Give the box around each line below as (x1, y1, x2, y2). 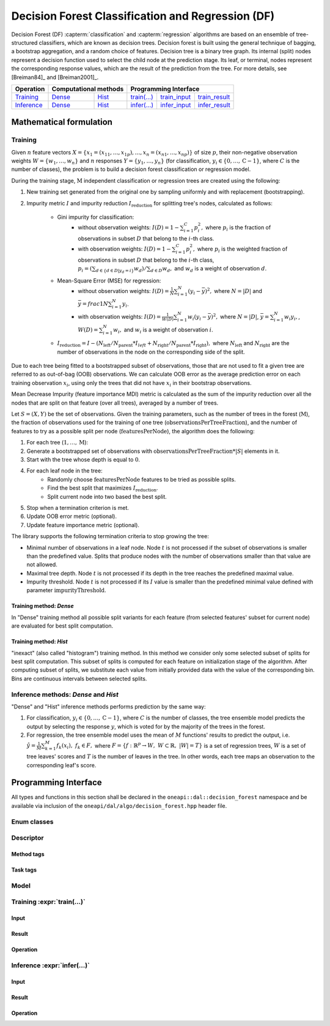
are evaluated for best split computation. (11, 622, 114, 629)
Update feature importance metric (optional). (26, 521, 140, 528)
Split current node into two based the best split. (47, 493, 167, 500)
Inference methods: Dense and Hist (11, 690, 119, 699)
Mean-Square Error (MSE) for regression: (57, 276, 161, 284)
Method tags (11, 850, 45, 857)
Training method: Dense (11, 602, 74, 610)
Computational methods (51, 85, 124, 93)
